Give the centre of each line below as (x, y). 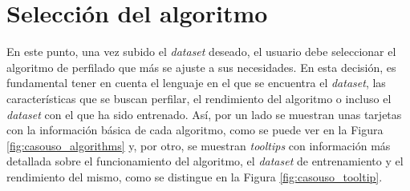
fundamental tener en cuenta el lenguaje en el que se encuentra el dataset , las (196, 83)
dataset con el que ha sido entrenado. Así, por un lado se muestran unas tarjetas (204, 114)
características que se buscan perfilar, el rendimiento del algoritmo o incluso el (199, 98)
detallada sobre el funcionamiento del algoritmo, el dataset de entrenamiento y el (205, 161)
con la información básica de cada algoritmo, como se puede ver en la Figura (195, 130)
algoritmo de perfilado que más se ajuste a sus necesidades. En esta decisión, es (201, 67)
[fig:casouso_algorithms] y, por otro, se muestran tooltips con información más (199, 145)
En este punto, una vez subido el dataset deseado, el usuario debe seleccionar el (201, 52)
